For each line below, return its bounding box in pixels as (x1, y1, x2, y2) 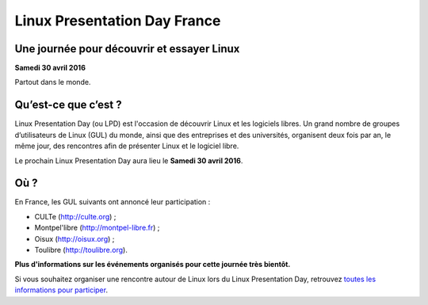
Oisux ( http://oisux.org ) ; (34, 234, 115, 243)
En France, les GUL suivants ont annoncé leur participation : (14, 197, 211, 207)
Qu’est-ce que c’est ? (14, 98, 122, 112)
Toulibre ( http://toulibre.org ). (34, 246, 128, 254)
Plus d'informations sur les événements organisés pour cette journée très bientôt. (14, 260, 291, 269)
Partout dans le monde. (14, 78, 91, 87)
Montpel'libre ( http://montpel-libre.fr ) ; (34, 223, 160, 233)
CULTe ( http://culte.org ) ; (34, 212, 117, 221)
